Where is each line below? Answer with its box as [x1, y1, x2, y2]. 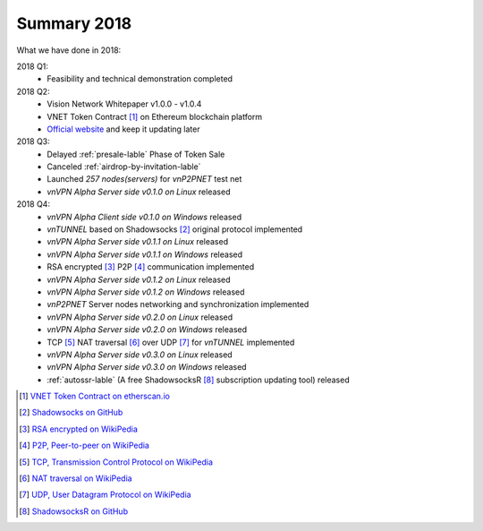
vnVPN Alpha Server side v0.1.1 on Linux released [47, 236, 228, 247]
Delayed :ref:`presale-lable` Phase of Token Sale [47, 149, 225, 159]
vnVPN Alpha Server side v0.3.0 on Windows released [47, 362, 247, 373]
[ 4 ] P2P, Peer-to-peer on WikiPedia [19, 440, 149, 451]
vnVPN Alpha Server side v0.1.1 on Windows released [47, 249, 243, 260]
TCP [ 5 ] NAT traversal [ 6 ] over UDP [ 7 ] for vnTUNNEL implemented [47, 337, 295, 347]
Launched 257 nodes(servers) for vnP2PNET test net [47, 174, 242, 184]
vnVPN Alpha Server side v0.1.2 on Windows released [47, 287, 245, 297]
